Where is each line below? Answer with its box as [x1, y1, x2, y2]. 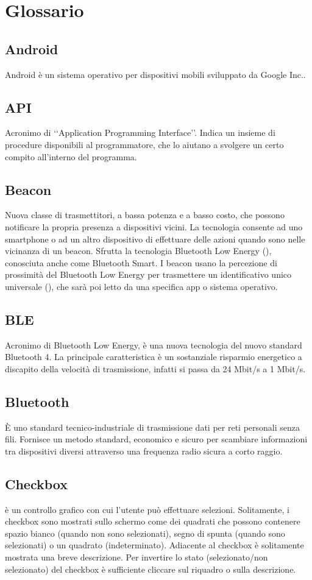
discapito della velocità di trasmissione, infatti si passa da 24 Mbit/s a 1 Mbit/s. [5, 362, 306, 375]
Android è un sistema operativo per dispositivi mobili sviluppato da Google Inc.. [5, 68, 306, 80]
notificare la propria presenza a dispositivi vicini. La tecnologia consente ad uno [5, 220, 303, 233]
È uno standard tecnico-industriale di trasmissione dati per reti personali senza [5, 420, 300, 433]
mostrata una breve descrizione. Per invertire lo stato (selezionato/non [5, 551, 268, 564]
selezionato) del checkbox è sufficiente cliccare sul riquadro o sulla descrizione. [5, 562, 296, 575]
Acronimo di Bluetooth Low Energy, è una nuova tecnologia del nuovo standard [5, 338, 302, 351]
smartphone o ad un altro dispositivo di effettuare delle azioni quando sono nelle [5, 232, 305, 245]
